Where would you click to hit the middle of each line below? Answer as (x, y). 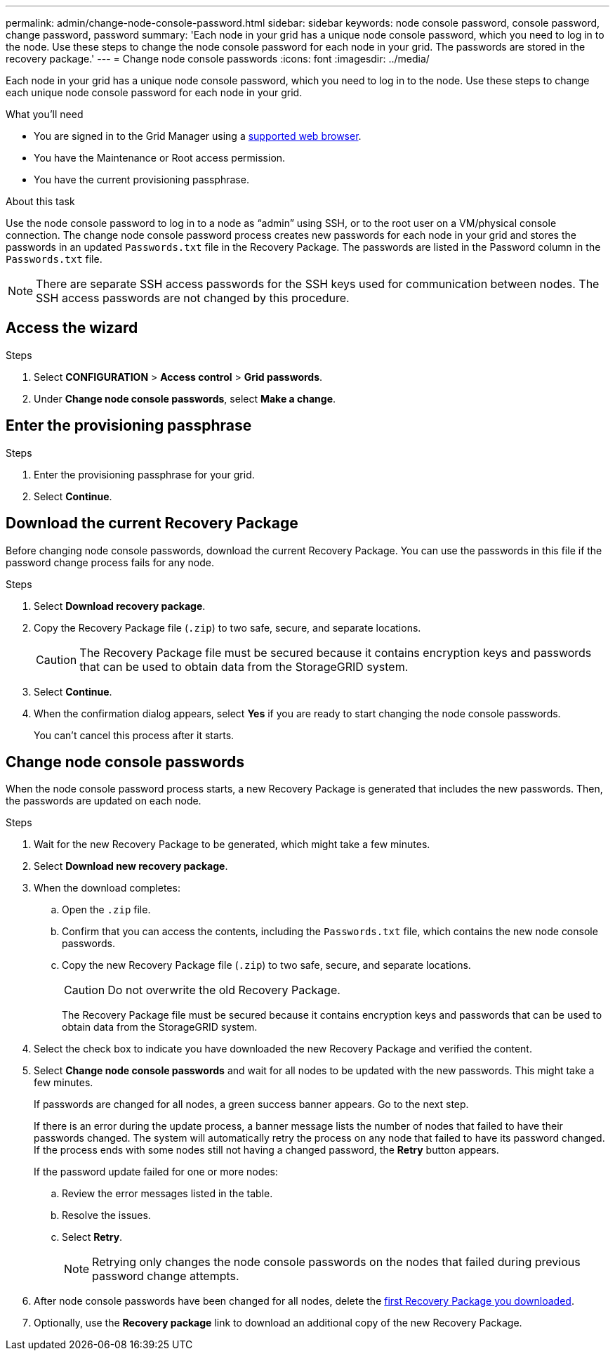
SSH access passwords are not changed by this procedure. (193, 298)
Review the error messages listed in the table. (167, 1194)
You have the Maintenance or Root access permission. (160, 158)
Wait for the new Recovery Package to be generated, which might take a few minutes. (232, 845)
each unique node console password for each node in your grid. (154, 92)
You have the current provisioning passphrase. (141, 180)
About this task (40, 201)
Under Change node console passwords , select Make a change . (185, 398)
